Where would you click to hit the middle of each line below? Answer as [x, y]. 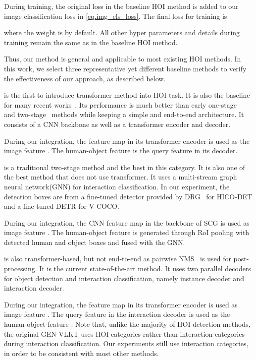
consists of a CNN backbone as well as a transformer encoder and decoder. [117, 124]
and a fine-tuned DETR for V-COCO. [62, 206]
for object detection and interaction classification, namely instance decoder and [124, 278]
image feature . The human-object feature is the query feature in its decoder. [121, 150]
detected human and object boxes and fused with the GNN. [95, 242]
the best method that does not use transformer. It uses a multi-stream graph [121, 177]
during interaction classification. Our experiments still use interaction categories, [126, 343]
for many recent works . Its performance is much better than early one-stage [120, 104]
